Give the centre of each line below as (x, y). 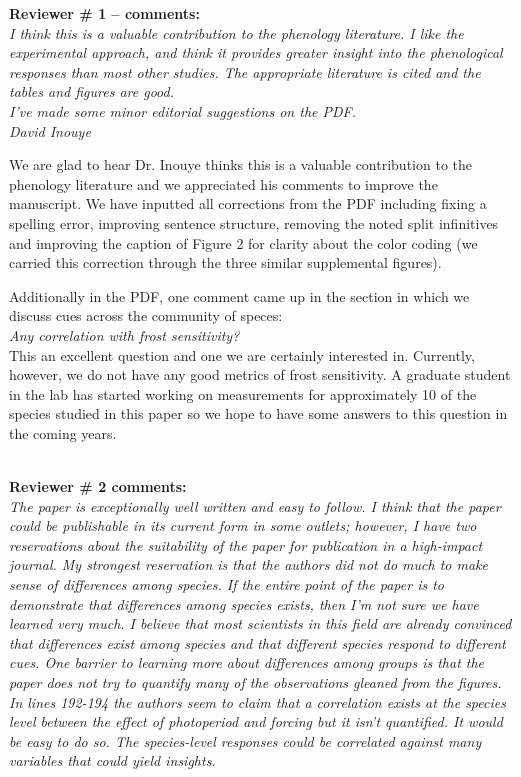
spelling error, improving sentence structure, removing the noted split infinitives (254, 222)
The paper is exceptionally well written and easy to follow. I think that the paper (255, 505)
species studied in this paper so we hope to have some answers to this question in (258, 413)
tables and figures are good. (91, 91)
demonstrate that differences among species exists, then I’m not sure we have (244, 603)
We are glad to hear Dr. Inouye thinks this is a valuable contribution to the (240, 164)
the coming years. (63, 432)
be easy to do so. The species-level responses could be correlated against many (245, 740)
